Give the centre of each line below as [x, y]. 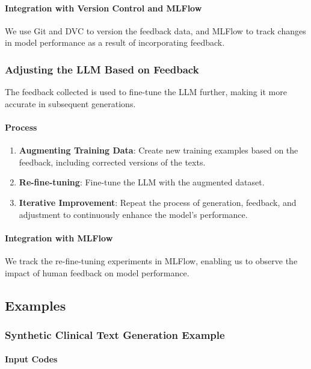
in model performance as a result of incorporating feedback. [115, 42]
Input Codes [31, 359]
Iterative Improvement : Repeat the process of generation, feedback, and [158, 202]
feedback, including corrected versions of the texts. [112, 162]
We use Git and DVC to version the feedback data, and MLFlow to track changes [155, 30]
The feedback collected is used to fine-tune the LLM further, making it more [146, 92]
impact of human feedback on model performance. [97, 272]
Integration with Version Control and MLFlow [103, 8]
